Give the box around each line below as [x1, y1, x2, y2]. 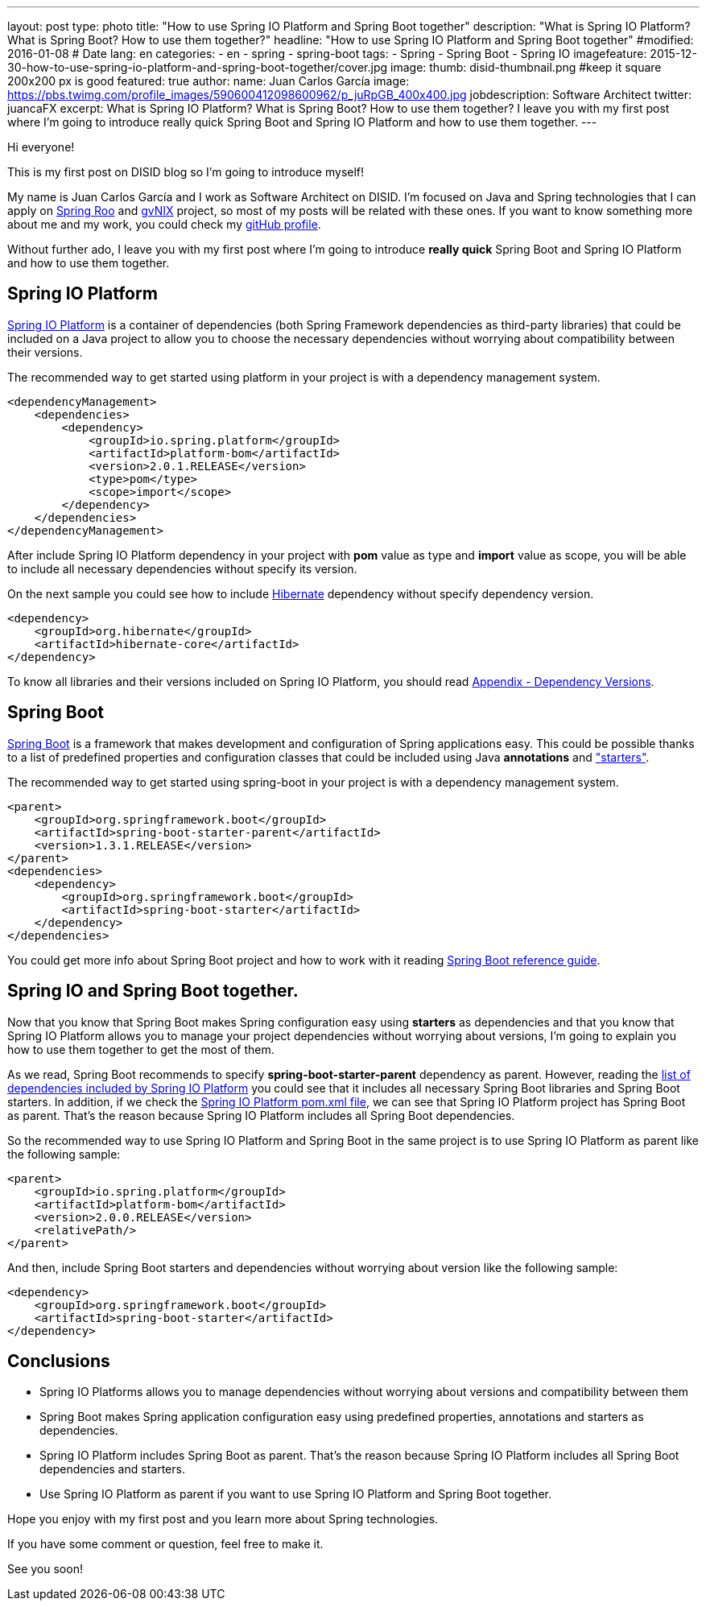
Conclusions [7, 1350, 110, 1371]
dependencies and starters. [39, 1462, 185, 1477]
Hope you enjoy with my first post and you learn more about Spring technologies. [7, 1512, 439, 1526]
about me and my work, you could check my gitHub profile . [7, 217, 321, 231]
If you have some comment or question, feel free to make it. [7, 1537, 324, 1551]
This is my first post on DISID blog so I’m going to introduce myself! [7, 165, 365, 179]
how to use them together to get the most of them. [7, 1042, 275, 1056]
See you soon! [7, 1562, 83, 1576]
